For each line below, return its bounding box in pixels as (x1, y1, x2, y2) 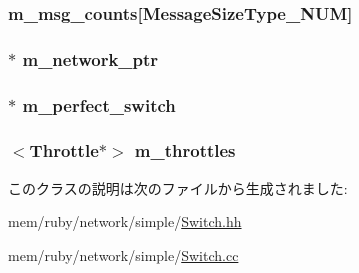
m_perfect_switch (22, 92, 176, 117)
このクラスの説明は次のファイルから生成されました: (8, 177, 348, 198)
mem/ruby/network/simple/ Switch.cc (8, 244, 239, 265)
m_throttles (134, 138, 236, 163)
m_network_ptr (22, 46, 159, 71)
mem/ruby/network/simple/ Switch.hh (8, 211, 242, 232)
